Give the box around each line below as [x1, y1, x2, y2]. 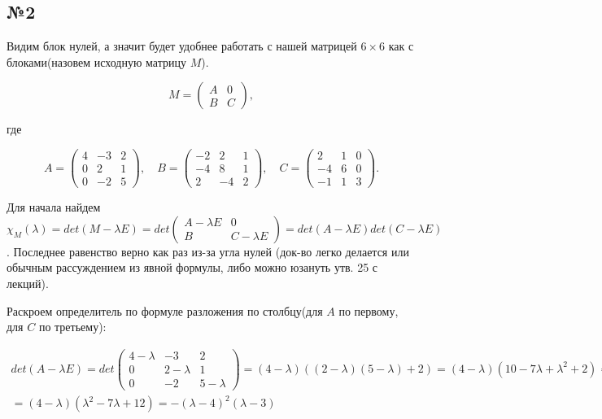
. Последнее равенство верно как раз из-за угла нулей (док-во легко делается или [7, 242, 409, 260]
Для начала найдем [7, 199, 101, 216]
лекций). [7, 274, 49, 291]
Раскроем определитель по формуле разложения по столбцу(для [7, 302, 323, 319]
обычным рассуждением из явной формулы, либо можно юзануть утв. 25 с [7, 259, 378, 276]
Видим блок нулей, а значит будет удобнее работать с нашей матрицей [7, 37, 357, 55]
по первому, [338, 302, 399, 319]
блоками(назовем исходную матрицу [7, 53, 186, 70]
